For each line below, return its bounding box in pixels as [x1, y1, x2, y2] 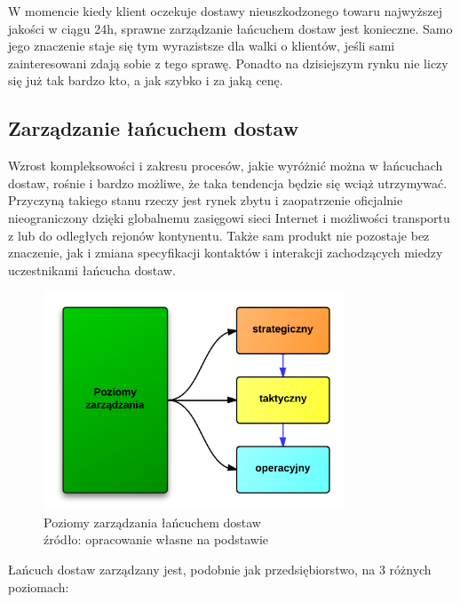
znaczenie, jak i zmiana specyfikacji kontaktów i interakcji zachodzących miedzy [8, 243, 443, 262]
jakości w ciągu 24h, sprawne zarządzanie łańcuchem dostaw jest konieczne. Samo [8, 19, 453, 37]
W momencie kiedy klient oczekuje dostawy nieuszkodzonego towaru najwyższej [8, 2, 443, 20]
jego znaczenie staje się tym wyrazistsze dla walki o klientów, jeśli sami [8, 36, 395, 55]
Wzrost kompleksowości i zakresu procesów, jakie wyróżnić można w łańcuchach [8, 156, 443, 175]
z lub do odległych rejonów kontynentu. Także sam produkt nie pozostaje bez [8, 226, 430, 244]
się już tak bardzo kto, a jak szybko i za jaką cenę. [8, 71, 283, 90]
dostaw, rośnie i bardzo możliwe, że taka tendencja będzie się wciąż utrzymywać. [8, 173, 448, 192]
